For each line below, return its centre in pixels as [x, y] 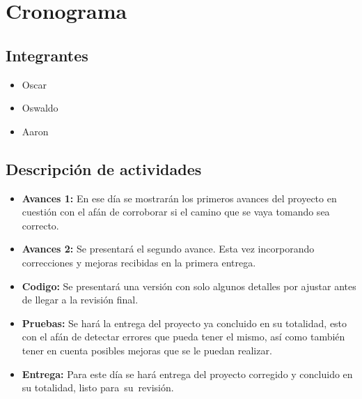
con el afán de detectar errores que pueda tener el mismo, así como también [183, 337]
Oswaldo [40, 108]
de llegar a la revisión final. [80, 300]
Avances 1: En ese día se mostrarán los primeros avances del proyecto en [179, 198]
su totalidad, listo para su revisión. [98, 387]
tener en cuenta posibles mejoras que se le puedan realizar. [147, 350]
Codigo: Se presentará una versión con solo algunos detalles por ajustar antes [189, 286]
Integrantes [47, 55]
